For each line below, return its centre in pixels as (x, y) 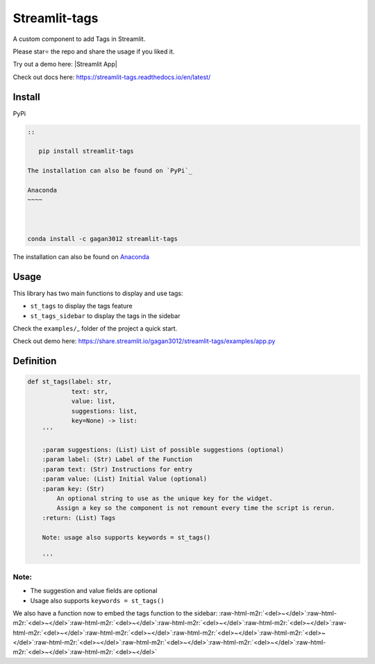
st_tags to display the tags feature (81, 306)
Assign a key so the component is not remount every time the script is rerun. (196, 508)
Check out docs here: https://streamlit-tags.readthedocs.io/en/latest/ (112, 77)
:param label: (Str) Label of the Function (117, 459)
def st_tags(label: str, (70, 382)
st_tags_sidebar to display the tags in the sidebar (105, 315)
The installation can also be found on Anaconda (81, 256)
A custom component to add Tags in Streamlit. (79, 39)
